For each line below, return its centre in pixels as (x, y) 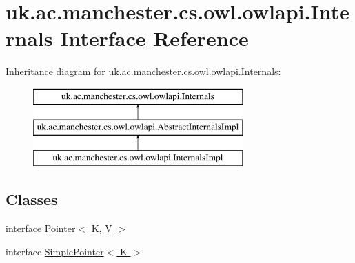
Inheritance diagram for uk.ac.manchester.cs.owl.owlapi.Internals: (143, 71)
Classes (32, 199)
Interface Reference (154, 38)
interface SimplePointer (55, 251)
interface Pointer (41, 228)
